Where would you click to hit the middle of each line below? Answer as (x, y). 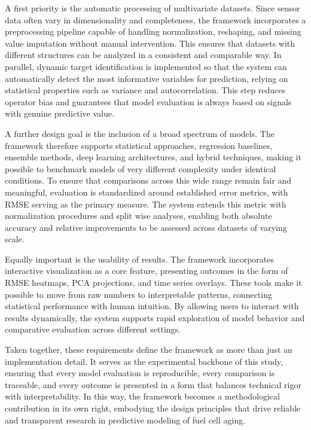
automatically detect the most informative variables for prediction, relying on (147, 78)
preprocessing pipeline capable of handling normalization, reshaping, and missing (153, 31)
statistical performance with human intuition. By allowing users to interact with (152, 306)
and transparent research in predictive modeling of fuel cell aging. (125, 420)
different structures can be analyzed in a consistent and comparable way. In (143, 55)
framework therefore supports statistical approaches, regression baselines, (139, 145)
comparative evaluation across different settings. (93, 329)
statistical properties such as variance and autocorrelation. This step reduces (145, 90)
